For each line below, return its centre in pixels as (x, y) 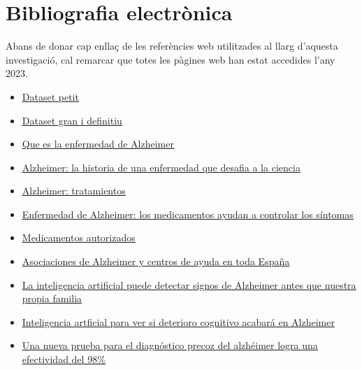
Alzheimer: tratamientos (74, 191)
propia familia (52, 298)
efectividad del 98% (64, 359)
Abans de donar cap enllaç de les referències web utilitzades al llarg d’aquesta (172, 46)
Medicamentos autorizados (79, 237)
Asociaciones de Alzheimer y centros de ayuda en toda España (156, 261)
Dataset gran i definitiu (72, 120)
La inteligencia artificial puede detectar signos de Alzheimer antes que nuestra (189, 284)
